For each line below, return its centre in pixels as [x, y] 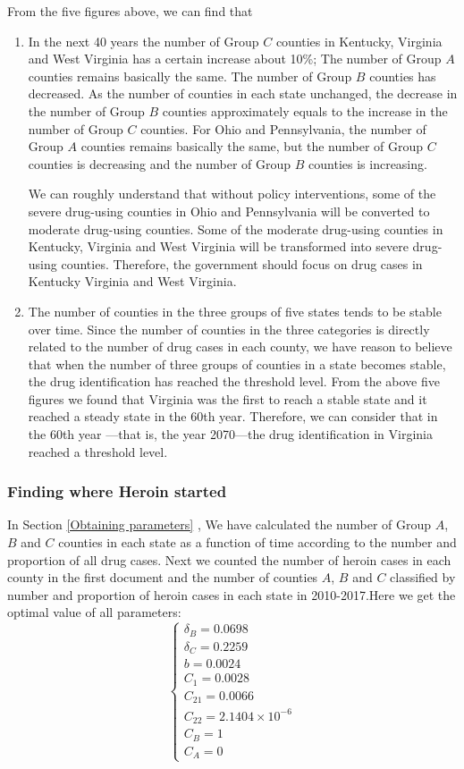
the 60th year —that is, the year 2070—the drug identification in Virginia [230, 434]
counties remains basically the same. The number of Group [190, 76]
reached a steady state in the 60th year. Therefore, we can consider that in [233, 416]
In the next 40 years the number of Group [143, 41]
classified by [423, 577]
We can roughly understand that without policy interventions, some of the [232, 194]
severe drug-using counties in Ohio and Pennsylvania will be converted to [229, 211]
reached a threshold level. [98, 451]
